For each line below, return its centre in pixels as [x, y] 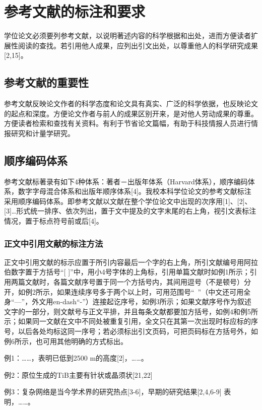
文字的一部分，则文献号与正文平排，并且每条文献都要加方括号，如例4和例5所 [131, 311]
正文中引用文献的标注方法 [54, 243]
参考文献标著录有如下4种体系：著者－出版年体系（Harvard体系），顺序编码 [126, 181]
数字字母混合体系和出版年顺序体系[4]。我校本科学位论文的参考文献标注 [135, 191]
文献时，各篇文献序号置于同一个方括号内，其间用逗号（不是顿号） [134, 282]
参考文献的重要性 [46, 82]
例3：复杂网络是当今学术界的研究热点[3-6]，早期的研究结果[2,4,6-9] [113, 392]
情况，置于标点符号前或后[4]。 [54, 221]
